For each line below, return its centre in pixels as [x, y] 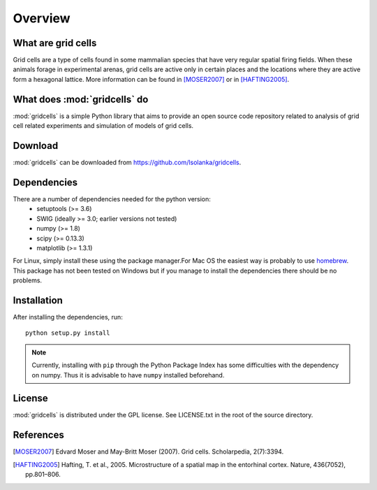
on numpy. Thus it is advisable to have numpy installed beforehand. [128, 375]
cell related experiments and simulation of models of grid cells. [103, 126]
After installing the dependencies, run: [68, 317]
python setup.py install [68, 333]
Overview [42, 18]
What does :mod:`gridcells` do [81, 99]
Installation [38, 300]
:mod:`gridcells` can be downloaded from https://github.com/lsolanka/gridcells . [127, 163]
